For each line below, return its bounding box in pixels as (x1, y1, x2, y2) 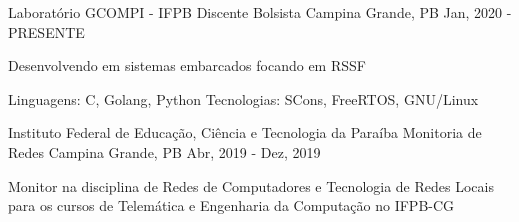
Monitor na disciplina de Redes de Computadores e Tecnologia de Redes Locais (8, 175, 494, 196)
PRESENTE (8, 21, 85, 42)
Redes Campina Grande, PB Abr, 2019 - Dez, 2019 (8, 141, 321, 162)
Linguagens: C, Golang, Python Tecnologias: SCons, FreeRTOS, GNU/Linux (8, 88, 479, 109)
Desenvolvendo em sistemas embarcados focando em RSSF (8, 55, 366, 76)
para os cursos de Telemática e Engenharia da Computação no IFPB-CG (8, 195, 455, 216)
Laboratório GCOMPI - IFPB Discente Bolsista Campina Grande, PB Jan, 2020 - (8, 2, 512, 22)
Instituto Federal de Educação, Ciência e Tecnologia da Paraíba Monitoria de (8, 122, 482, 143)
